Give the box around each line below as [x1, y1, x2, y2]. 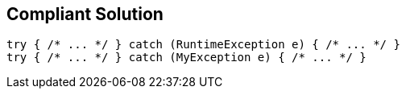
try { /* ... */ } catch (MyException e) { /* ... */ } [6, 51, 367, 64]
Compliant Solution [6, 4, 164, 24]
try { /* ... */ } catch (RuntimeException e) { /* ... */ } [6, 38, 400, 52]
